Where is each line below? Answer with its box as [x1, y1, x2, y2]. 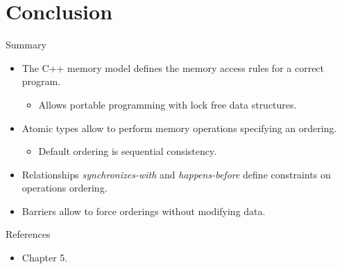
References [6, 227, 51, 241]
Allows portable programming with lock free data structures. [38, 97, 297, 111]
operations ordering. [22, 180, 108, 195]
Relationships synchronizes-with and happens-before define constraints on [22, 167, 331, 181]
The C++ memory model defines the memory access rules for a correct [22, 60, 325, 75]
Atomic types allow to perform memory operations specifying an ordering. [22, 120, 337, 135]
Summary [6, 37, 46, 52]
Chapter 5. [22, 250, 68, 265]
